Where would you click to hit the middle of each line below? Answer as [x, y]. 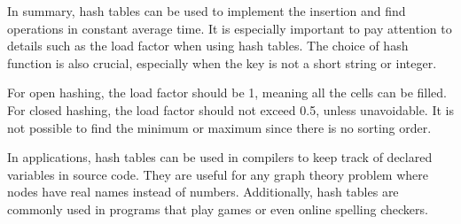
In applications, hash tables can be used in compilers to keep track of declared [220, 157]
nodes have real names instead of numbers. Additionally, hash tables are [203, 192]
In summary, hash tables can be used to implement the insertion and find [207, 11]
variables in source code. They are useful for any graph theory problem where [218, 174]
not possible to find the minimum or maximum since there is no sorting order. [219, 127]
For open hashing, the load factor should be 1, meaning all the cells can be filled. [227, 93]
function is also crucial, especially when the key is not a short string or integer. [222, 62]
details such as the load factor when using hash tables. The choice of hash [208, 46]
